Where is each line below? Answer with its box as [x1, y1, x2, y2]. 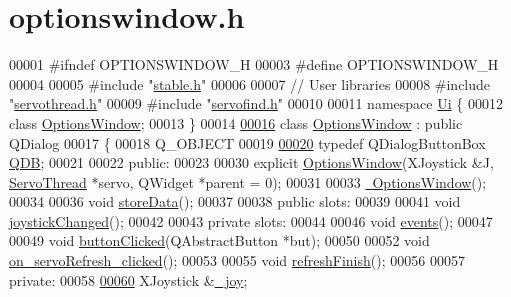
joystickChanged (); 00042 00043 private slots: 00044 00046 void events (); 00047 [9, 210, 493, 231]
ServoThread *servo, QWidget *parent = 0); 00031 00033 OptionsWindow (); [9, 171, 487, 192]
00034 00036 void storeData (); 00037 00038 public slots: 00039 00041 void [9, 191, 461, 212]
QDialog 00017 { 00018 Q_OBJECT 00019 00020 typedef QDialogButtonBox [9, 132, 486, 153]
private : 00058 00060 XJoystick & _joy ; [9, 269, 248, 290]
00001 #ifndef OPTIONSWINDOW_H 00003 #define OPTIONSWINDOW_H [9, 54, 499, 75]
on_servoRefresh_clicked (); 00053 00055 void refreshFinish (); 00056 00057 [9, 250, 465, 271]
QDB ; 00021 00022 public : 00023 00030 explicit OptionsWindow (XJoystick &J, [9, 152, 494, 173]
